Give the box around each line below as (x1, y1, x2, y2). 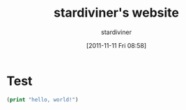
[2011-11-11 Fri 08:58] (86, 41, 147, 49)
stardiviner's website (54, 5, 179, 21)
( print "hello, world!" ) (6, 96, 79, 103)
